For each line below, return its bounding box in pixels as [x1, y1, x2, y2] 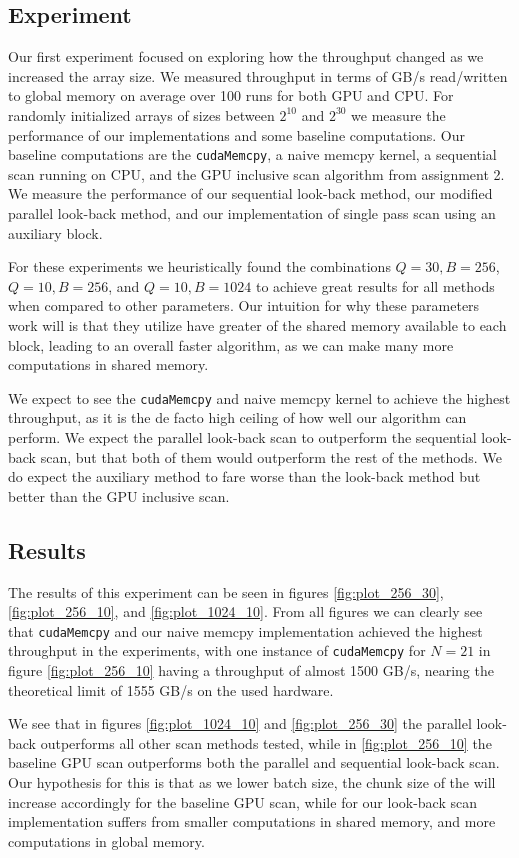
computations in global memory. [8, 830, 205, 851]
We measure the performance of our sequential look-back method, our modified [8, 183, 493, 204]
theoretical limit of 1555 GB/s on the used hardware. [8, 679, 334, 700]
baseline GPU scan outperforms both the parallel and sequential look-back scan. [8, 752, 500, 773]
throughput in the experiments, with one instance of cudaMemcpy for [8, 640, 426, 661]
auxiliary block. [8, 222, 103, 243]
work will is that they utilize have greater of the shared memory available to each [8, 314, 507, 335]
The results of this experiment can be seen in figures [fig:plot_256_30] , [8, 581, 444, 602]
